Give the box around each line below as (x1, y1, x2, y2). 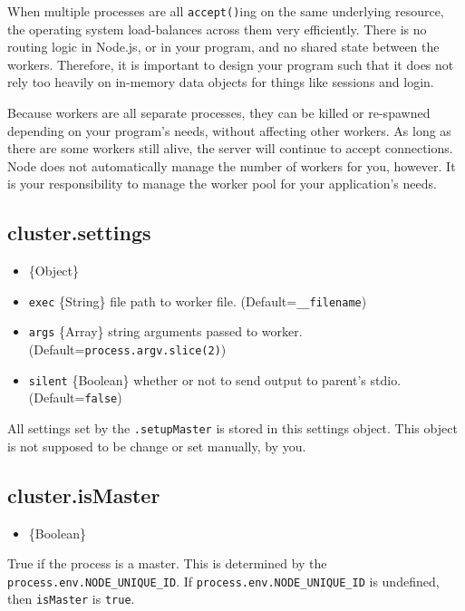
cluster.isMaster (7, 480, 160, 509)
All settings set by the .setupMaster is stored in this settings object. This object (7, 419, 458, 438)
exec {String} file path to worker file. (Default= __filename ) (28, 291, 367, 310)
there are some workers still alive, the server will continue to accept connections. (7, 139, 453, 158)
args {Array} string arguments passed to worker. (28, 322, 303, 341)
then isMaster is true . (7, 589, 135, 608)
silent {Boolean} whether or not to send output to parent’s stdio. (28, 370, 402, 389)
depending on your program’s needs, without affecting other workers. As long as (7, 121, 451, 140)
